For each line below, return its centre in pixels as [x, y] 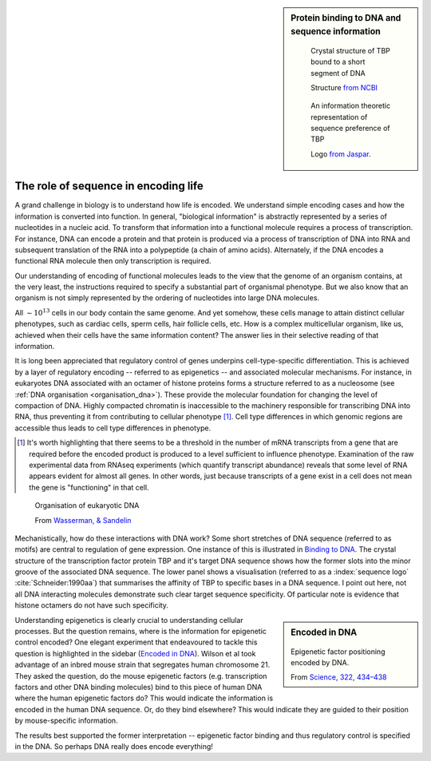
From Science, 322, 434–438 [339, 677]
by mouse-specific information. [67, 721]
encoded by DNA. [320, 662]
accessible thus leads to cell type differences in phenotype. [113, 428]
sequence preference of [350, 129]
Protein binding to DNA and [346, 18]
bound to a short [338, 62]
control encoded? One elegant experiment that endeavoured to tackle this [136, 642]
